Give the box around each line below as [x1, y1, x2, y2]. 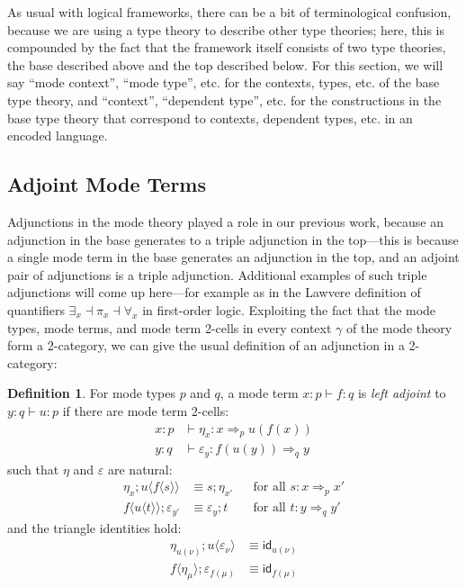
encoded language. [7, 126, 108, 145]
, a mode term [220, 384, 299, 402]
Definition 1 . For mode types [7, 384, 175, 402]
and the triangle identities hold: [7, 518, 182, 537]
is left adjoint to [357, 384, 446, 402]
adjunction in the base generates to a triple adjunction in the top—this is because [7, 230, 459, 248]
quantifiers [7, 300, 65, 319]
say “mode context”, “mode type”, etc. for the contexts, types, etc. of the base [7, 73, 440, 92]
